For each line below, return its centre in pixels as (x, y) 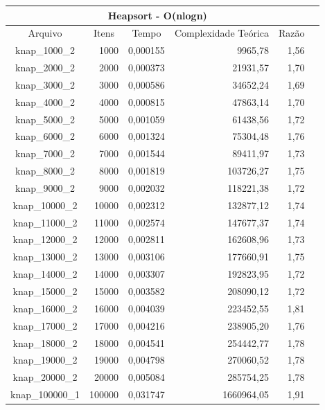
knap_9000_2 (45, 187)
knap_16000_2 (45, 308)
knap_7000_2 (45, 153)
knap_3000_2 (45, 84)
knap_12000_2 (45, 239)
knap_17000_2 (45, 325)
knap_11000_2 (45, 222)
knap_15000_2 (45, 291)
